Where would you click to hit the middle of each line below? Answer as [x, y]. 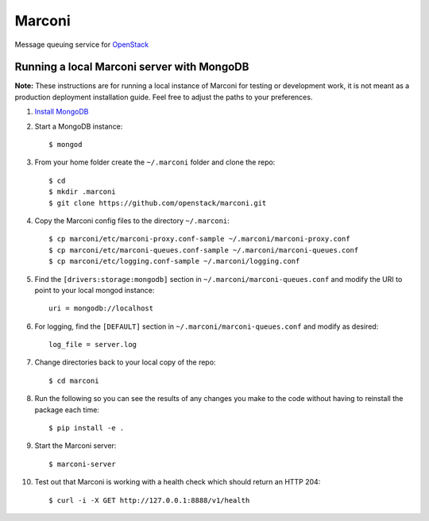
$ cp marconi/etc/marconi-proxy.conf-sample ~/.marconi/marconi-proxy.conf [199, 239]
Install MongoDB [62, 112]
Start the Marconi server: [75, 446]
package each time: [67, 410]
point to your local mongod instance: [95, 290]
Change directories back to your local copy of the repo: [125, 362]
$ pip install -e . [87, 428]
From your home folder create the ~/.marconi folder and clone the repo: [155, 162]
